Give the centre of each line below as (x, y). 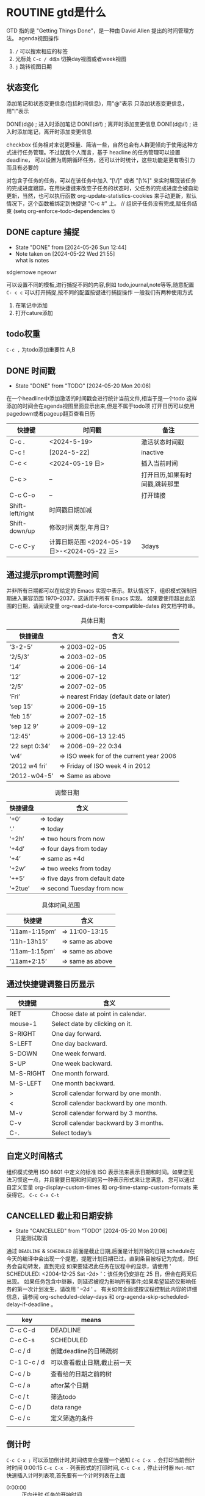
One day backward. (80, 1043)
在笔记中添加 (31, 305)
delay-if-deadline (28, 1304)
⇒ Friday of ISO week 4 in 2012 (105, 766)
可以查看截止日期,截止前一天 (92, 1363)
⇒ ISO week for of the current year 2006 (118, 756)
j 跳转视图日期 (33, 66)
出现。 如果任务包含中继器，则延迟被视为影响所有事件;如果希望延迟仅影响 (99, 1282)
